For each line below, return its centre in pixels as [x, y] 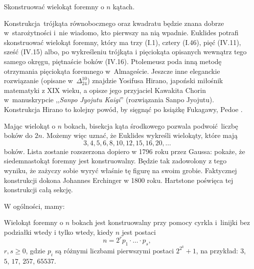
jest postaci [139, 232]
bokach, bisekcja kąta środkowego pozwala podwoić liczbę [151, 125]
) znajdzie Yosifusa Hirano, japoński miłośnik [155, 80]
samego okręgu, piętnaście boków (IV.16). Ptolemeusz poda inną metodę [113, 61]
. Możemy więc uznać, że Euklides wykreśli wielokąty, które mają [140, 135]
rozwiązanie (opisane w [38, 80]
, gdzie [35, 250]
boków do [18, 135]
